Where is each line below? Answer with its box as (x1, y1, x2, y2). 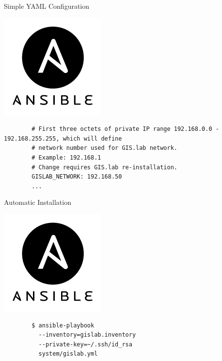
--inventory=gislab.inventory (38, 331, 136, 339)
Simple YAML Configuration (4, 1, 90, 11)
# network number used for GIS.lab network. (32, 144, 177, 152)
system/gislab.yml (38, 350, 98, 358)
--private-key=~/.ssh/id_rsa (38, 341, 132, 348)
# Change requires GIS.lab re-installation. (32, 163, 177, 171)
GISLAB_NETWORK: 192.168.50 (32, 173, 122, 180)
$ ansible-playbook (32, 322, 95, 329)
